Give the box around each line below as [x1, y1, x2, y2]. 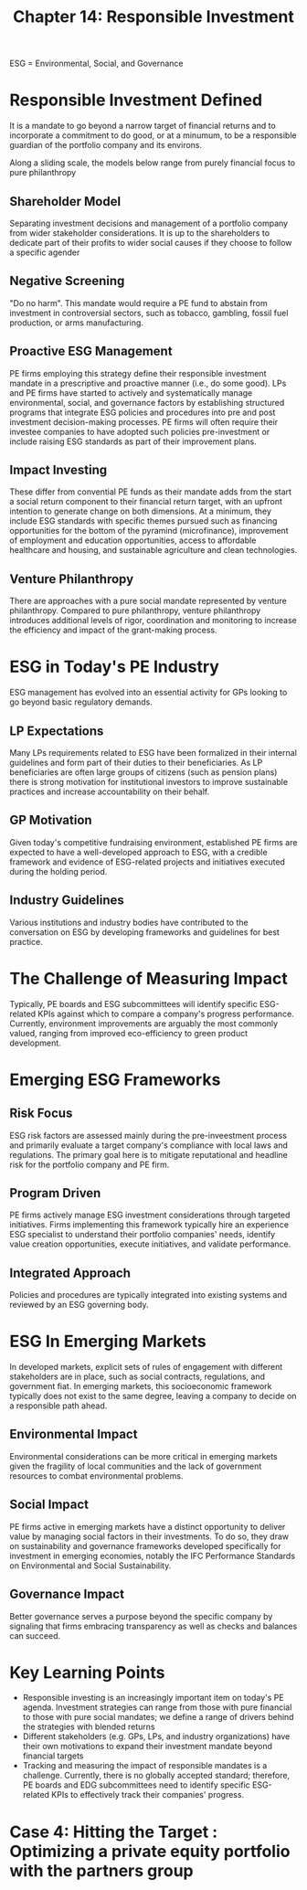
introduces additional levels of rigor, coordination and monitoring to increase [9, 615, 297, 626]
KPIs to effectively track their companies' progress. [51, 1789, 245, 1800]
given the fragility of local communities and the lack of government [9, 1460, 262, 1471]
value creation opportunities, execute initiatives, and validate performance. [9, 1238, 291, 1249]
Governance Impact [9, 1587, 125, 1602]
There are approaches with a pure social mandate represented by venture [9, 596, 288, 607]
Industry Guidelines [9, 893, 125, 908]
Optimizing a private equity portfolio [9, 1841, 291, 1862]
